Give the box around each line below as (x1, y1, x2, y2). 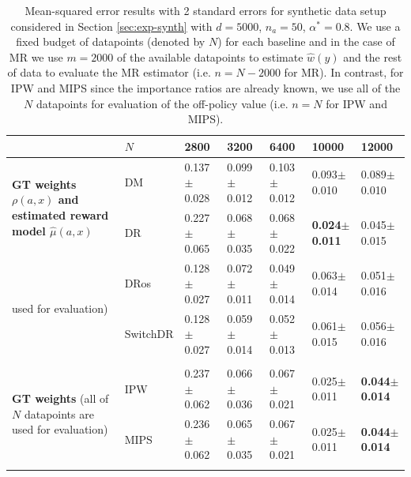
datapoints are (24, 405, 94, 422)
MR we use (9, 48, 63, 65)
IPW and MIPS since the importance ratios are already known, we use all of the (10, 79, 401, 96)
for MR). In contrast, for (284, 64, 404, 81)
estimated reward (12, 207, 109, 223)
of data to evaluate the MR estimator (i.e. (7, 64, 211, 81)
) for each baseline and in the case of (217, 33, 395, 50)
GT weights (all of (12, 389, 109, 406)
